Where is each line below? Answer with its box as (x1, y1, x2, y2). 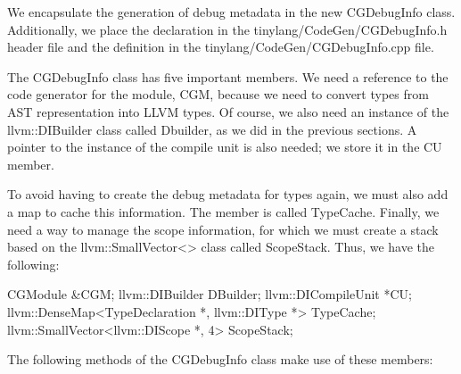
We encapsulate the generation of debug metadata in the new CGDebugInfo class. (7, 3, 456, 21)
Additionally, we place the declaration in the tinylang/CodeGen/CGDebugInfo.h (7, 20, 448, 38)
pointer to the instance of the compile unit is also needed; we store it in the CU (7, 137, 442, 156)
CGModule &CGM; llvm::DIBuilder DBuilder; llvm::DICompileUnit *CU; (7, 285, 412, 303)
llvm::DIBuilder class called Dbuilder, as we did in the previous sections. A (7, 120, 417, 138)
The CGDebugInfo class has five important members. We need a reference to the (7, 67, 449, 86)
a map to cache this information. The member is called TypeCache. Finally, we (7, 202, 440, 220)
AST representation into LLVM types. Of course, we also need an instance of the (7, 102, 449, 121)
